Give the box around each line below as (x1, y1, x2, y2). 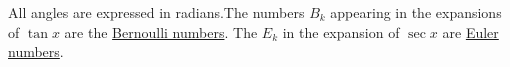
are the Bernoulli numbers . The (64, 21, 258, 42)
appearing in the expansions (330, 2, 502, 22)
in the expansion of (282, 21, 400, 42)
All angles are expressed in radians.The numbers (8, 2, 305, 22)
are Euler (442, 21, 499, 42)
